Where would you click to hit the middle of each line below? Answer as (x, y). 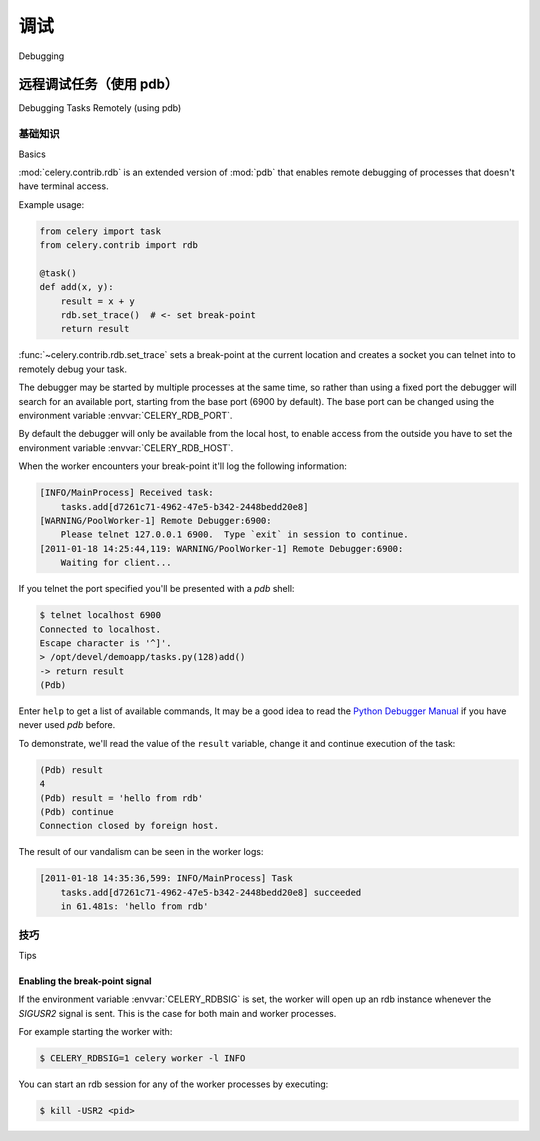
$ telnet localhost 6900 (100, 615)
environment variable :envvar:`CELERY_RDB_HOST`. (126, 447)
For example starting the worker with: (95, 1032)
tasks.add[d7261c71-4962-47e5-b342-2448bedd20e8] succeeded (211, 892)
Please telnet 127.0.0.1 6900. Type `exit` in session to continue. (234, 534)
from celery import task (100, 231)
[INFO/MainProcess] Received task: (126, 493)
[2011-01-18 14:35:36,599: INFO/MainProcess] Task (166, 878)
